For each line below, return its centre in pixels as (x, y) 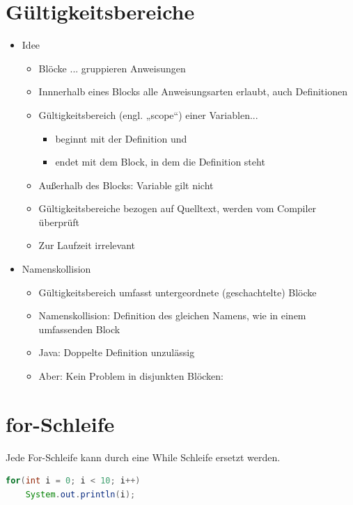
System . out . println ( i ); (80, 494)
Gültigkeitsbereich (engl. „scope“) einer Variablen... (148, 114)
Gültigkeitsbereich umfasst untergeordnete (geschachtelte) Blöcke (178, 292)
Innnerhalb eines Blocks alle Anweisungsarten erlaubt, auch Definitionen (193, 91)
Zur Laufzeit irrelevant (87, 245)
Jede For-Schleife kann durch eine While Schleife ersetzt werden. (143, 457)
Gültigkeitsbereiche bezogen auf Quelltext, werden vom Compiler (178, 208)
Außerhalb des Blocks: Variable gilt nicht (126, 185)
